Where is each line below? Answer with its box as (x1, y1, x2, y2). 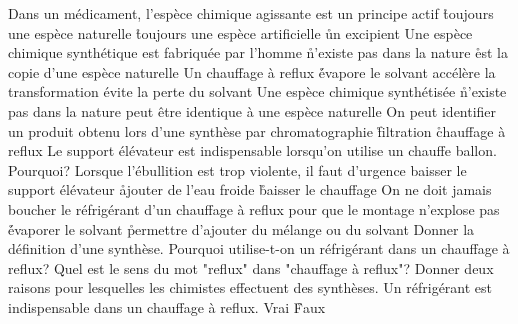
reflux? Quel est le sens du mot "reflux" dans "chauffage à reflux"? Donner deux (8, 257, 494, 278)
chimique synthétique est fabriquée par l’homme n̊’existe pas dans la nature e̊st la (8, 42, 508, 63)
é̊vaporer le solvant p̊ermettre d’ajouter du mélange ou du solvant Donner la (8, 218, 475, 239)
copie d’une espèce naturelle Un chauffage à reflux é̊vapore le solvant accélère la (8, 61, 496, 82)
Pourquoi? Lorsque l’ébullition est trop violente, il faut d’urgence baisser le (8, 159, 467, 180)
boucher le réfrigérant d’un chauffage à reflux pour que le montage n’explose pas (8, 198, 500, 219)
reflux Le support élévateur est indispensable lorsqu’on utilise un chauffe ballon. (8, 140, 497, 161)
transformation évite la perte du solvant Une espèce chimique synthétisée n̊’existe (8, 81, 507, 102)
